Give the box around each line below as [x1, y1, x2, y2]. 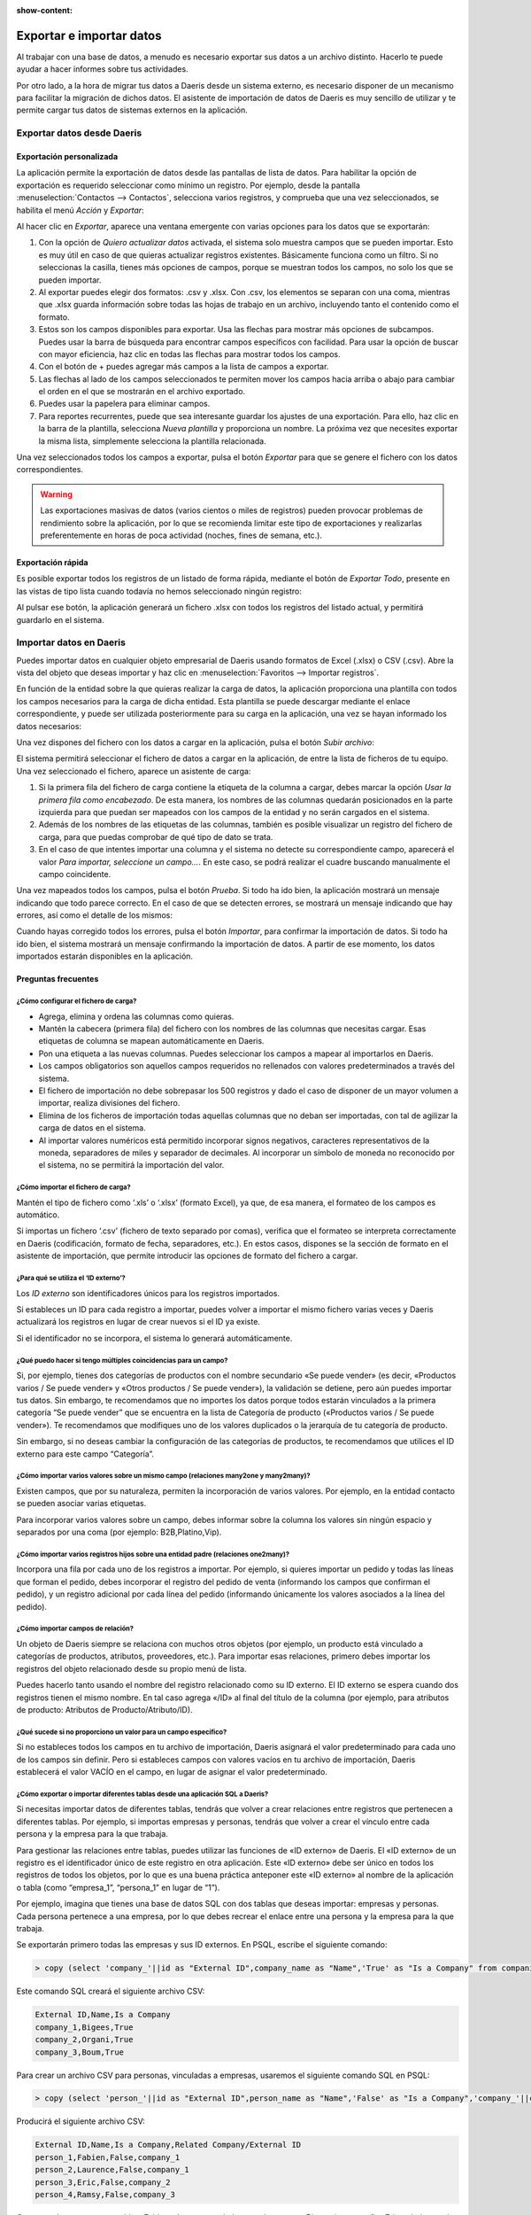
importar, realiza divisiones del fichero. [38, 1098, 181, 1108]
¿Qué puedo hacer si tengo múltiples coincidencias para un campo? [16, 1356, 228, 1364]
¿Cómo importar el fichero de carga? [16, 1183, 131, 1192]
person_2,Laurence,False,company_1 [35, 2164, 189, 2175]
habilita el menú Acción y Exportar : [16, 205, 145, 215]
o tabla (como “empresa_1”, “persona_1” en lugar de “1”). [16, 1882, 220, 1892]
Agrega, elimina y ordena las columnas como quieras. [38, 1011, 235, 1022]
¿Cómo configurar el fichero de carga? [16, 997, 137, 1006]
